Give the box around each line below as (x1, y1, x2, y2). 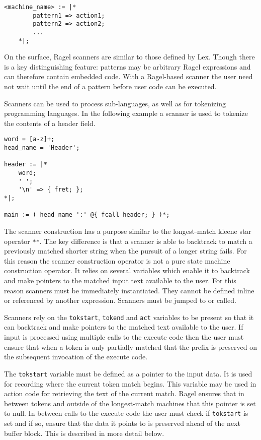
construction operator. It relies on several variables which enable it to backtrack (4, 265, 250, 276)
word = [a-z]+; (4, 136, 55, 143)
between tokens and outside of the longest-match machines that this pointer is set (4, 398, 256, 408)
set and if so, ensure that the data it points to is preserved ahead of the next (4, 417, 240, 428)
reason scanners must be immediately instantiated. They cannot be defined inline (4, 285, 254, 295)
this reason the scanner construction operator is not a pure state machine (4, 255, 230, 266)
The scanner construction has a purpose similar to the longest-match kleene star (4, 226, 251, 236)
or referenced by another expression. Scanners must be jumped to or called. (4, 295, 236, 305)
